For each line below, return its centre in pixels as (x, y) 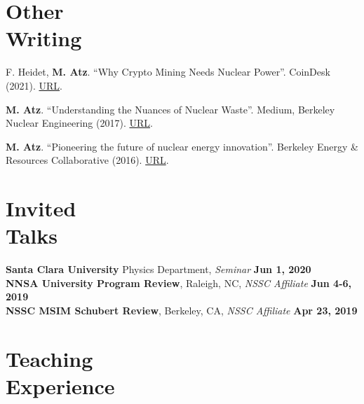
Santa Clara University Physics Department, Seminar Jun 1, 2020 (159, 269)
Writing (44, 38)
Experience (60, 385)
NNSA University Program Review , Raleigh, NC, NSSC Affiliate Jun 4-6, (179, 283)
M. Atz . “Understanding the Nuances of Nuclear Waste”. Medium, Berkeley (170, 109)
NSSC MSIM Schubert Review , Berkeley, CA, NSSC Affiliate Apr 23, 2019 (182, 310)
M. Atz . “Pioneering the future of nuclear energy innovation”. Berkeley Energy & (182, 146)
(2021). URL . (34, 85)
